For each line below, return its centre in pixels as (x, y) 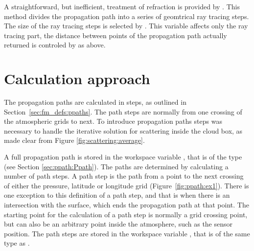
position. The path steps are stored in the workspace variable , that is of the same (127, 233)
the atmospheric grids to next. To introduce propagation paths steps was (113, 121)
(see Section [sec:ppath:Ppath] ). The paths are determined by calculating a (116, 166)
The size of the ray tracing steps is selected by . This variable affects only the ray (126, 26)
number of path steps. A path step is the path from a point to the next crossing (124, 176)
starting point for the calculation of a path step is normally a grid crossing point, (126, 214)
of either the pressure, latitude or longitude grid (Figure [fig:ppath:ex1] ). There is (127, 185)
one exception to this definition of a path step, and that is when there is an (117, 195)
